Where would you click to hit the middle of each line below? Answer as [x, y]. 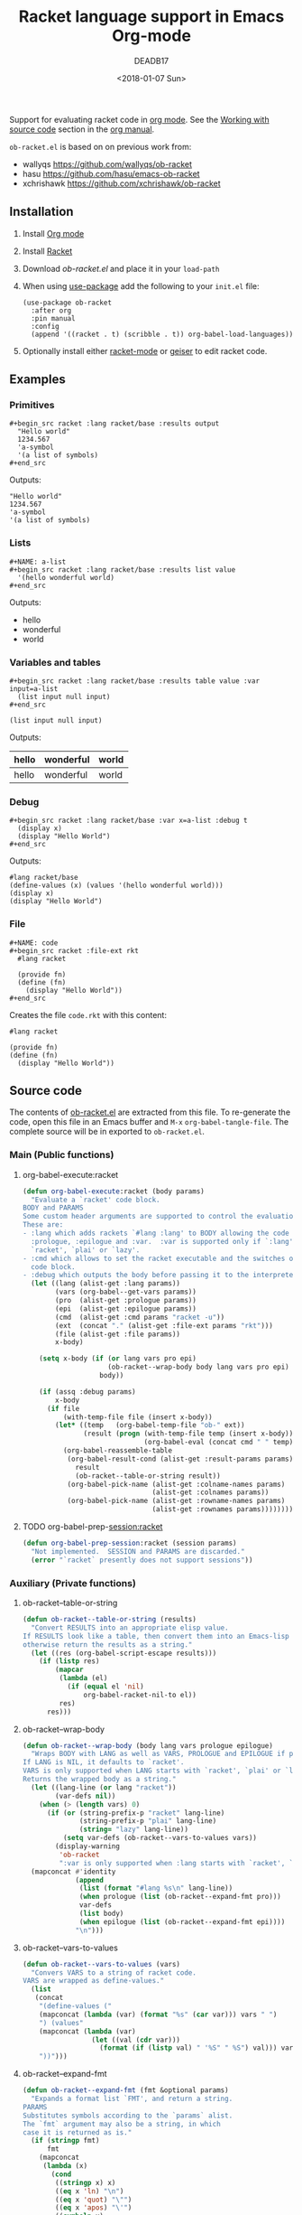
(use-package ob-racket [67, 303]
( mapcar [69, 1670]
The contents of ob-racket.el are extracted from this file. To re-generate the [150, 1112]
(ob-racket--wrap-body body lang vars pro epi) [199, 1367]
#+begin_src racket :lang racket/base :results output [114, 424]
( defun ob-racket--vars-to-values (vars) [101, 1964]
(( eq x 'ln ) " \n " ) [90, 2191]
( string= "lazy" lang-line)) [134, 1830]
